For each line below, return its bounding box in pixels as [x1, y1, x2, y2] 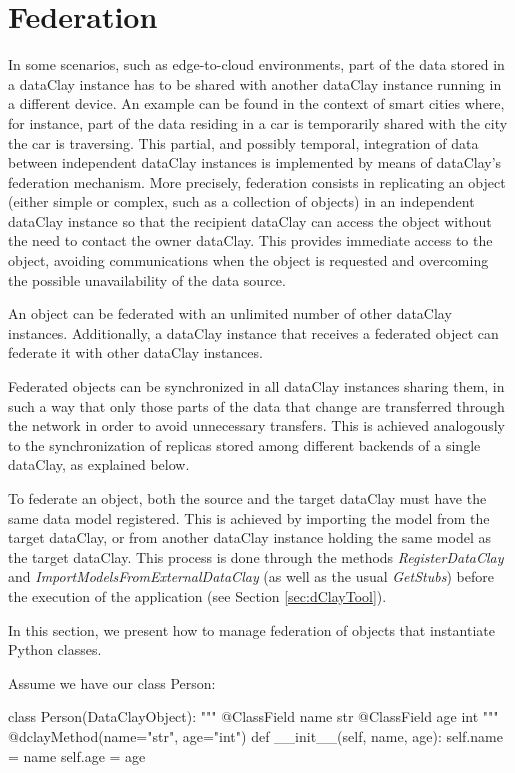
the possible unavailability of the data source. [8, 269, 286, 290]
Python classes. [8, 639, 102, 660]
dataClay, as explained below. [8, 454, 190, 475]
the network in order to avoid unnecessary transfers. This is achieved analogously [8, 415, 505, 436]
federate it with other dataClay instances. [8, 342, 263, 363]
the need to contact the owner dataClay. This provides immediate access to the [8, 230, 493, 251]
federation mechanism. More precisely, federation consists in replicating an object [8, 171, 506, 192]
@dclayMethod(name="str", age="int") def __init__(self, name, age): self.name [8, 725, 503, 746]
